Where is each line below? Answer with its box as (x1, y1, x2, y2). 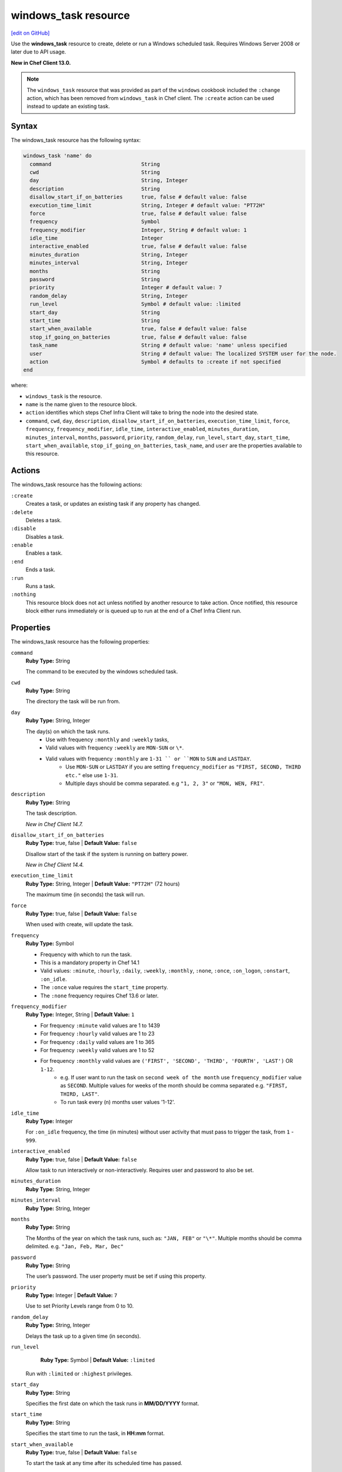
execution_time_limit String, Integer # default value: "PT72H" (29, 202, 266, 208)
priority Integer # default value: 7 (29, 284, 223, 291)
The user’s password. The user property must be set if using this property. (25, 1272, 207, 1280)
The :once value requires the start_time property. (40, 984, 168, 991)
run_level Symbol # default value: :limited (29, 301, 241, 307)
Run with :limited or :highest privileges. (25, 1370, 132, 1377)
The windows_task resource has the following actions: (11, 481, 142, 488)
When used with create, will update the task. (25, 921, 134, 928)
